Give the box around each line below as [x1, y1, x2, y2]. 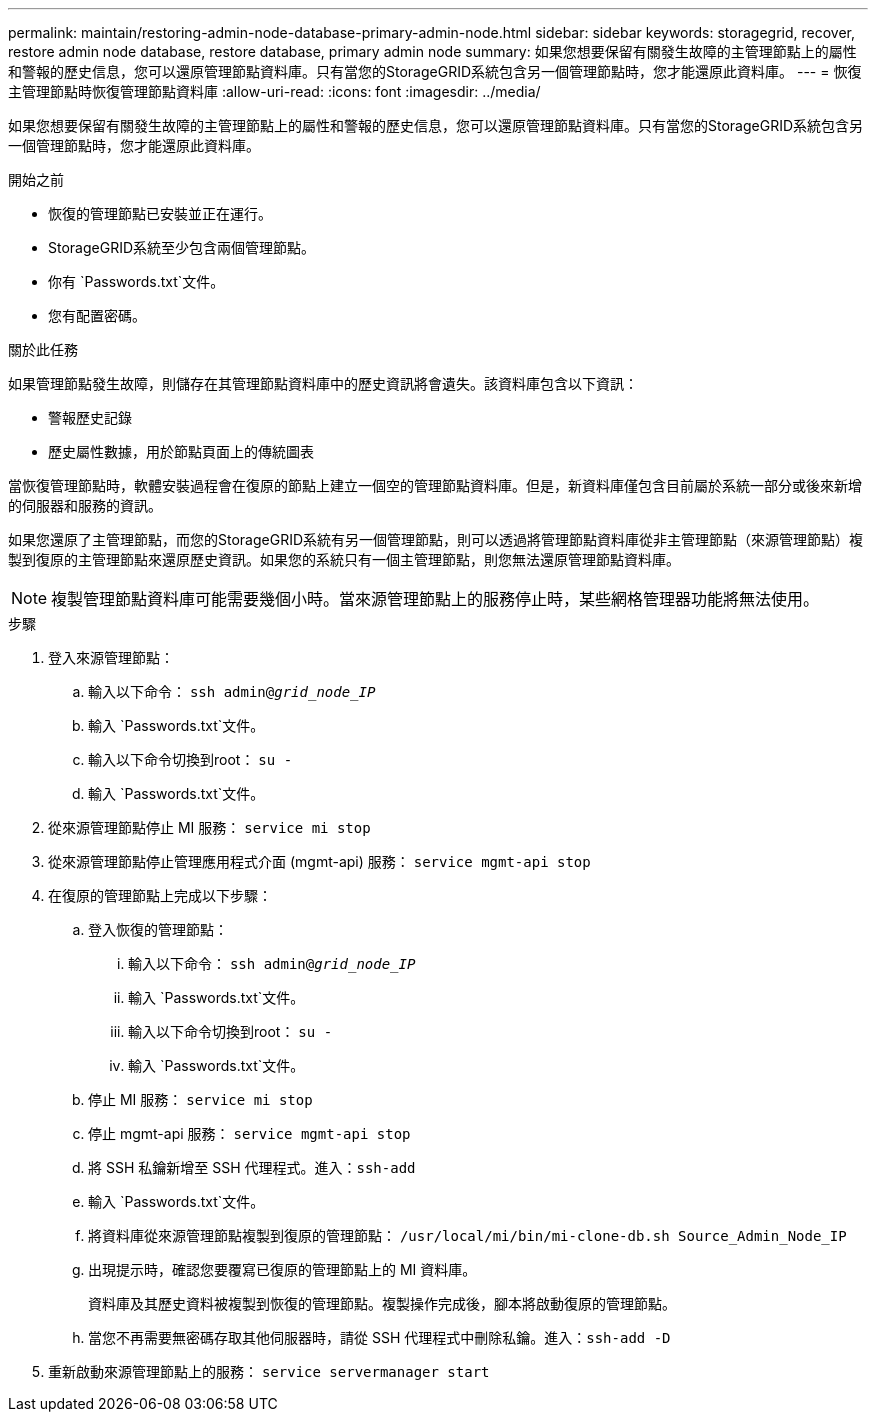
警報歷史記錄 [48, 409, 132, 426]
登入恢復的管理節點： [88, 921, 228, 938]
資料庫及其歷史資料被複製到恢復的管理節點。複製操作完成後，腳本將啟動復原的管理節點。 [88, 1295, 676, 1312]
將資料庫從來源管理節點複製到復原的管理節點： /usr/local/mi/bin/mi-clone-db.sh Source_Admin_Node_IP [88, 1227, 847, 1244]
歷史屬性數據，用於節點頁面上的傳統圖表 [48, 443, 314, 460]
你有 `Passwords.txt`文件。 [48, 273, 225, 290]
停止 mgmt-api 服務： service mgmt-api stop [88, 1125, 411, 1142]
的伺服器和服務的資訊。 [8, 497, 162, 514]
